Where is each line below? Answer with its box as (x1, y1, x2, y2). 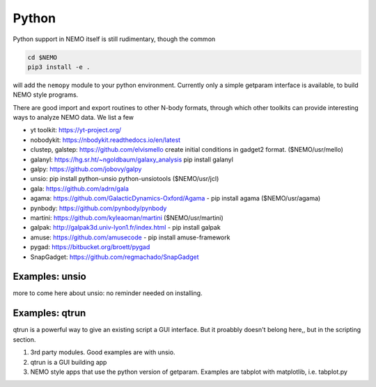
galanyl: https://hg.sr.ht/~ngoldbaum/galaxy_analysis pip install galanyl (30, 155, 233, 164)
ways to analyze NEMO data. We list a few (13, 113, 134, 122)
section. (13, 335, 36, 344)
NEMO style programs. (13, 90, 79, 99)
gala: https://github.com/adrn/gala (30, 184, 129, 193)
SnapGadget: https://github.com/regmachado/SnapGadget (30, 253, 199, 261)
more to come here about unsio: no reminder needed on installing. (13, 289, 203, 297)
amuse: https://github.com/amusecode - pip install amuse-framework (30, 233, 230, 242)
